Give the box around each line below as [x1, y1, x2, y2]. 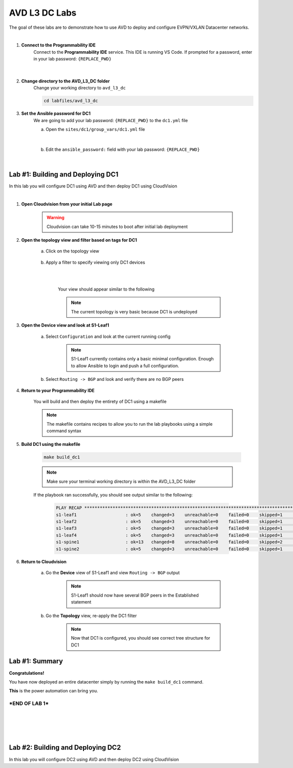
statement [71, 599, 91, 605]
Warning [46, 215, 64, 221]
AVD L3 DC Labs [9, 7, 77, 18]
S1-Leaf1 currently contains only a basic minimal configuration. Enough [71, 356, 214, 362]
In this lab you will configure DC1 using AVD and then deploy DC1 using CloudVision [9, 183, 178, 189]
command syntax [46, 428, 82, 434]
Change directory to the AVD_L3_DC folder [21, 78, 110, 84]
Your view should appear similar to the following [58, 286, 155, 292]
